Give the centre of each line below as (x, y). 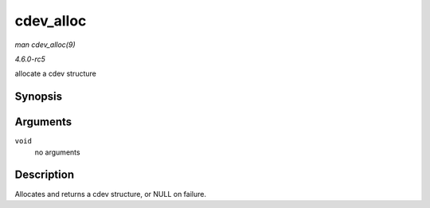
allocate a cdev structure (56, 74)
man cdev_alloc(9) (45, 45)
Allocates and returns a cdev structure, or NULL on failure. (111, 194)
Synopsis (39, 97)
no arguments (57, 152)
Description (45, 175)
